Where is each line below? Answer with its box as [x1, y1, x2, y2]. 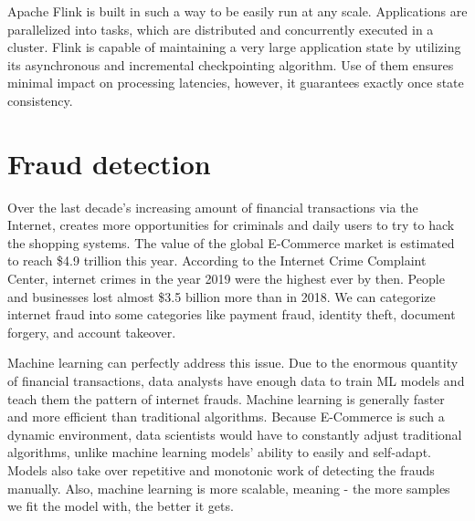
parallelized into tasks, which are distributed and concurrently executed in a [7, 19, 434, 38]
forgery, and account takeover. [7, 322, 176, 341]
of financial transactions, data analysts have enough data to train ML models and [7, 371, 465, 391]
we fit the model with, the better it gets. [7, 496, 234, 516]
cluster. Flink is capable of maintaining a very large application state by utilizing [7, 37, 461, 57]
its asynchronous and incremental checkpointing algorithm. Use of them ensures [7, 55, 454, 74]
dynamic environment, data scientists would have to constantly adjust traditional [7, 424, 462, 443]
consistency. [7, 90, 73, 109]
